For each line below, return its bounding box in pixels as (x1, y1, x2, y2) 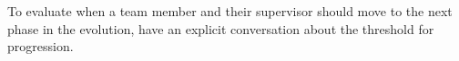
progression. (7, 37, 74, 56)
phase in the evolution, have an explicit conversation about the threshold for (7, 19, 434, 38)
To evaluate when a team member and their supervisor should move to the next (7, 2, 453, 20)
